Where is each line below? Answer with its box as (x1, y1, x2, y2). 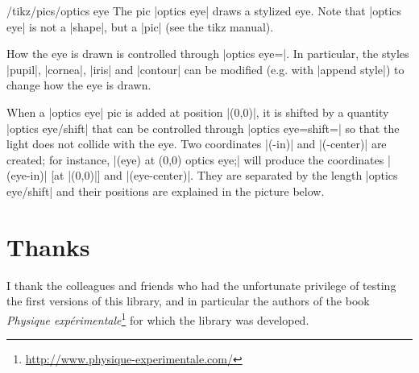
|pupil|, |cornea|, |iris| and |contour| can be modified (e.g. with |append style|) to (6, 60, 404, 77)
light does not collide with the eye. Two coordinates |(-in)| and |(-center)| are (6, 135, 387, 152)
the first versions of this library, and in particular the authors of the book (6, 292, 370, 309)
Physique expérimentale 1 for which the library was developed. (6, 309, 309, 328)
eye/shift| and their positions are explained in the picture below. (6, 182, 325, 199)
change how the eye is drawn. (6, 77, 151, 93)
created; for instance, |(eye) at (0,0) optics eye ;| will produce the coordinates (6, 151, 384, 168)
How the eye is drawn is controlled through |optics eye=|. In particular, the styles (6, 45, 409, 62)
